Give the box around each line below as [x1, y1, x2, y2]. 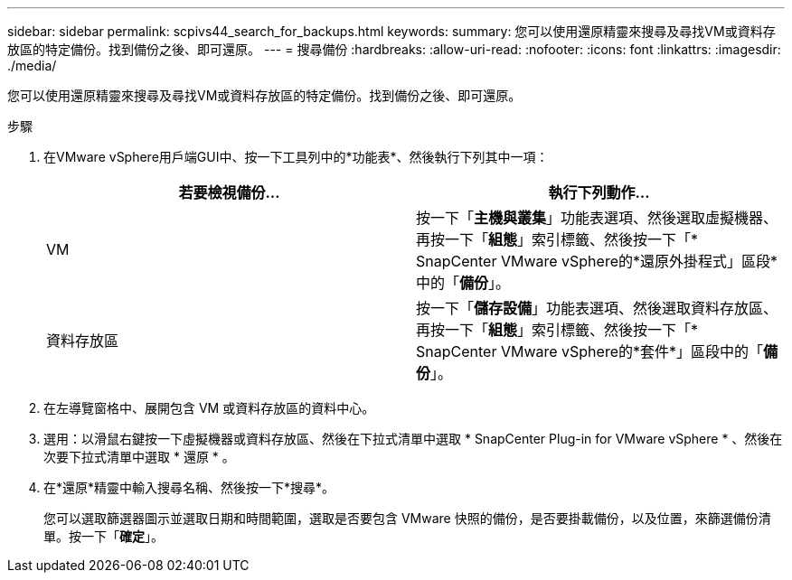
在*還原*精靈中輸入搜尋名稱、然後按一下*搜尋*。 [43, 480, 335, 495]
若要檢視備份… [178, 183, 280, 201]
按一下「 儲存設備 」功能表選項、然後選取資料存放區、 [416, 299, 778, 317]
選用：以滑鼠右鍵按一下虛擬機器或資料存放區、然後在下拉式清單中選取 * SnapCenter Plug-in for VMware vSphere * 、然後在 [43, 431, 783, 446]
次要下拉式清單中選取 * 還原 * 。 [43, 449, 235, 464]
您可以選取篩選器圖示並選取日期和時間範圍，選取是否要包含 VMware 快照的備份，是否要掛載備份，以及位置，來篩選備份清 [43, 510, 771, 526]
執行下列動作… [548, 183, 650, 201]
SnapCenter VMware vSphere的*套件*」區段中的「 [416, 342, 764, 360]
